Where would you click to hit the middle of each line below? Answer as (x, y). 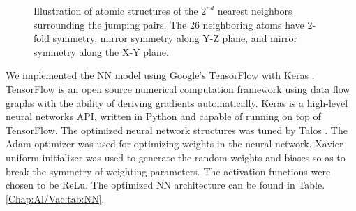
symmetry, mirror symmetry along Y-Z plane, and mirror (175, 38)
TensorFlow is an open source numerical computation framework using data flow (178, 88)
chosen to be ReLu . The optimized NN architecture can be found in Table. (165, 185)
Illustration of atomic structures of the (116, 10)
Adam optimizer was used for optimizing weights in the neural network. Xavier (175, 144)
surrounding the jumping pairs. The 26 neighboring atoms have (169, 24)
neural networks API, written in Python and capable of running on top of (163, 116)
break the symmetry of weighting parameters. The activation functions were (168, 171)
